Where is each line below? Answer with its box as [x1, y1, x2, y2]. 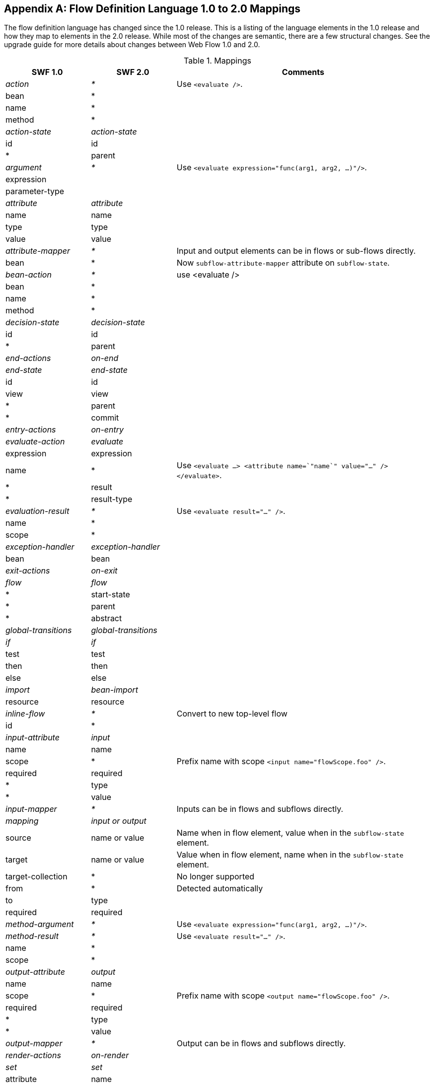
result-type [91, 494, 133, 505]
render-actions [5, 1050, 61, 1061]
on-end [91, 353, 119, 363]
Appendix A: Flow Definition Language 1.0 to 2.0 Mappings [4, 2, 301, 15]
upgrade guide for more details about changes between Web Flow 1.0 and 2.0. [4, 40, 260, 49]
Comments [282, 67, 324, 77]
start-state [91, 589, 130, 600]
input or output [91, 816, 146, 826]
